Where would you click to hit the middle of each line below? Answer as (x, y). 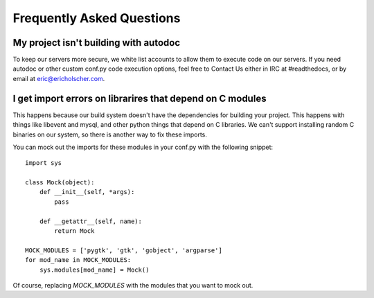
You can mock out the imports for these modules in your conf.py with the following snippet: (143, 147)
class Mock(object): (60, 183)
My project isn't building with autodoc (97, 43)
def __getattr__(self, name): (90, 221)
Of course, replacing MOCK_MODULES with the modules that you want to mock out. (133, 285)
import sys (44, 163)
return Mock (74, 231)
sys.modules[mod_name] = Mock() (94, 270)
